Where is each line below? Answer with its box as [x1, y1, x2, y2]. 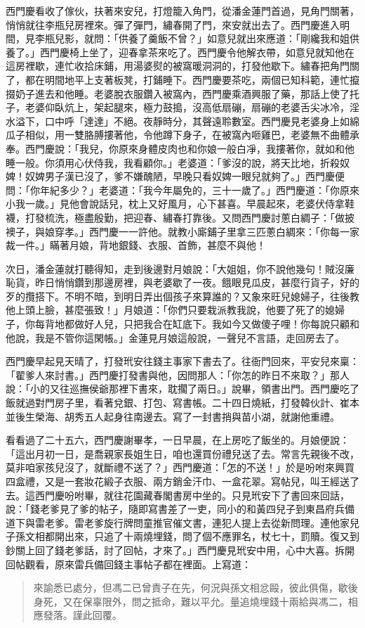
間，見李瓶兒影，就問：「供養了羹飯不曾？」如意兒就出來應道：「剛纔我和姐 [6, 31, 350, 46]
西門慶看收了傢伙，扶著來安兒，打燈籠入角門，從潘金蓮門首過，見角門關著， [6, 4, 359, 18]
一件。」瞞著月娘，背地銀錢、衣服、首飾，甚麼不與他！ [15, 238, 266, 252]
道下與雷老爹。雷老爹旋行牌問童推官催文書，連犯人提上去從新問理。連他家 [6, 515, 350, 530]
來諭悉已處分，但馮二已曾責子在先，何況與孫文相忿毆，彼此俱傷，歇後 [33, 580, 358, 595]
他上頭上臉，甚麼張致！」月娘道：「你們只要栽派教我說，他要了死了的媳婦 [6, 302, 345, 317]
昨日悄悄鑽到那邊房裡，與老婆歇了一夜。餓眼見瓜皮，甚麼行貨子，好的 [34, 275, 359, 290]
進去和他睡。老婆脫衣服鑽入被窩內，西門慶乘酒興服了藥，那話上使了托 [34, 86, 359, 101]
